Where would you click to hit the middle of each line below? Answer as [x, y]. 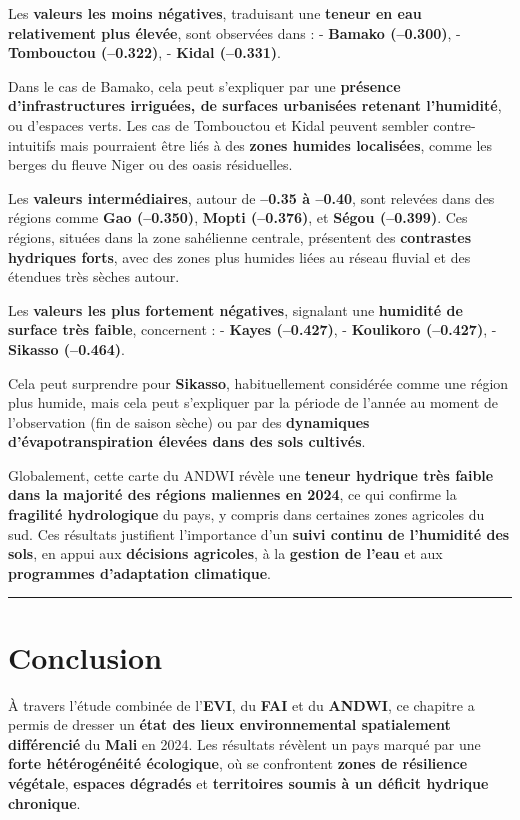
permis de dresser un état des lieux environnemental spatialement [229, 724]
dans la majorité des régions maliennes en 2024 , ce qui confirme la [232, 494]
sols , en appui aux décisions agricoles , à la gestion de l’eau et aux [225, 553]
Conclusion [85, 656]
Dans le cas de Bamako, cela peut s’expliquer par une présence [204, 85]
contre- [454, 124]
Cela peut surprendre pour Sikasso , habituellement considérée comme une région [258, 382]
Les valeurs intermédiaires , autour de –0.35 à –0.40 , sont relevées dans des [251, 197]
